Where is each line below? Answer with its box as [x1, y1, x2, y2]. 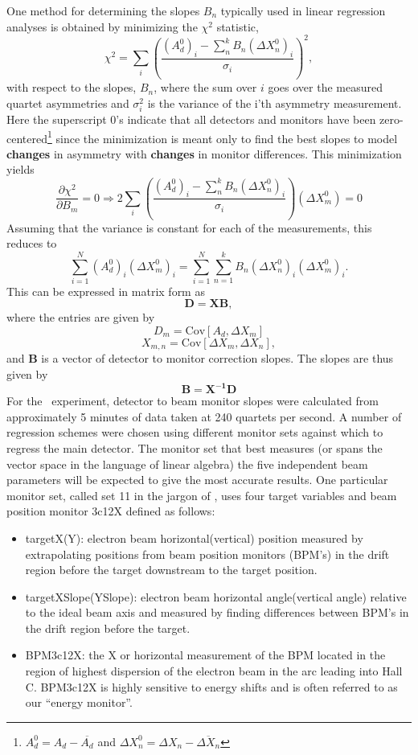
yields [6, 161, 35, 178]
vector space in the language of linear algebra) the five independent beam [6, 455, 368, 472]
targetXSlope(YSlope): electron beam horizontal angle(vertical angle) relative [25, 588, 407, 605]
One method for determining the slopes [6, 2, 200, 18]
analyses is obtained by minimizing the [6, 18, 198, 35]
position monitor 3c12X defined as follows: [6, 503, 215, 519]
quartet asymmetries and [6, 94, 129, 111]
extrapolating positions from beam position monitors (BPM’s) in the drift [25, 545, 390, 562]
